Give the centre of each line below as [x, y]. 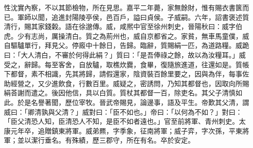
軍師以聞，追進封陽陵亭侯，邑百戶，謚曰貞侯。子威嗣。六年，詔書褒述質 [133, 17]
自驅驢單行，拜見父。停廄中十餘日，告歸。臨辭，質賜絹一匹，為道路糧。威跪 [126, 45]
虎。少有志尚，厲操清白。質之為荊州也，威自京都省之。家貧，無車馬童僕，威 [126, 36]
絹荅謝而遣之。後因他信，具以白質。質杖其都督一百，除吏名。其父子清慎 [120, 93]
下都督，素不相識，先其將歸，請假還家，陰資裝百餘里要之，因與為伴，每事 [123, 74]
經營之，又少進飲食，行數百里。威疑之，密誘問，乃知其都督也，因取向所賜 [130, 83]
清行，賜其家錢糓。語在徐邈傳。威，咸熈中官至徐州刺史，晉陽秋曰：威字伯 [123, 26]
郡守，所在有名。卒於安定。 [150, 140]
